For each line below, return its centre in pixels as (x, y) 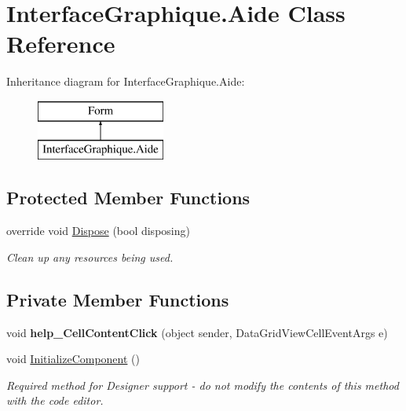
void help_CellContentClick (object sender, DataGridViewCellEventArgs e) (197, 332)
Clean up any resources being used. (90, 257)
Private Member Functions (118, 299)
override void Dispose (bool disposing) (98, 231)
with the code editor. (55, 400)
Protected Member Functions (128, 198)
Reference (61, 44)
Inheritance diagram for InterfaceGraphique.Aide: (126, 81)
